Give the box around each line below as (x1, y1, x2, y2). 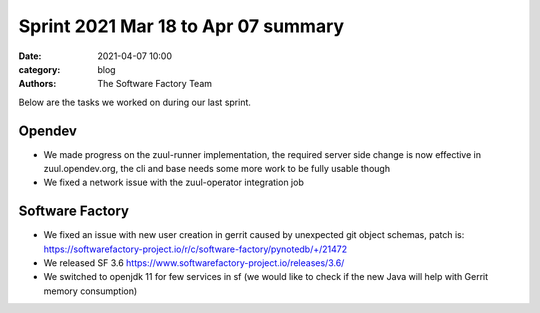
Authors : (18, 78, 57, 90)
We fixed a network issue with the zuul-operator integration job (43, 176, 304, 189)
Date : (18, 50, 42, 62)
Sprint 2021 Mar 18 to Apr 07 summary (18, 15, 345, 37)
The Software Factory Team (97, 78, 213, 90)
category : (18, 63, 61, 75)
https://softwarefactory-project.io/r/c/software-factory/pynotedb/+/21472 (43, 243, 348, 255)
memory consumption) (43, 285, 138, 297)
